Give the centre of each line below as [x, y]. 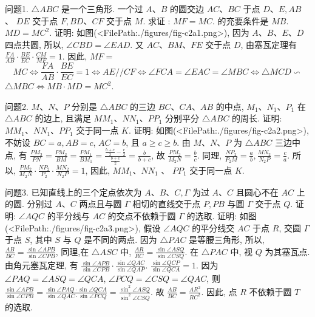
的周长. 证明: [257, 118]
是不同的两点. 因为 [120, 240]
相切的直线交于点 [167, 204]
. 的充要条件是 [241, 20]
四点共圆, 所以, [34, 44]
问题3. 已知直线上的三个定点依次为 [73, 192]
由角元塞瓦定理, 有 [42, 265]
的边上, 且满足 [63, 118]
